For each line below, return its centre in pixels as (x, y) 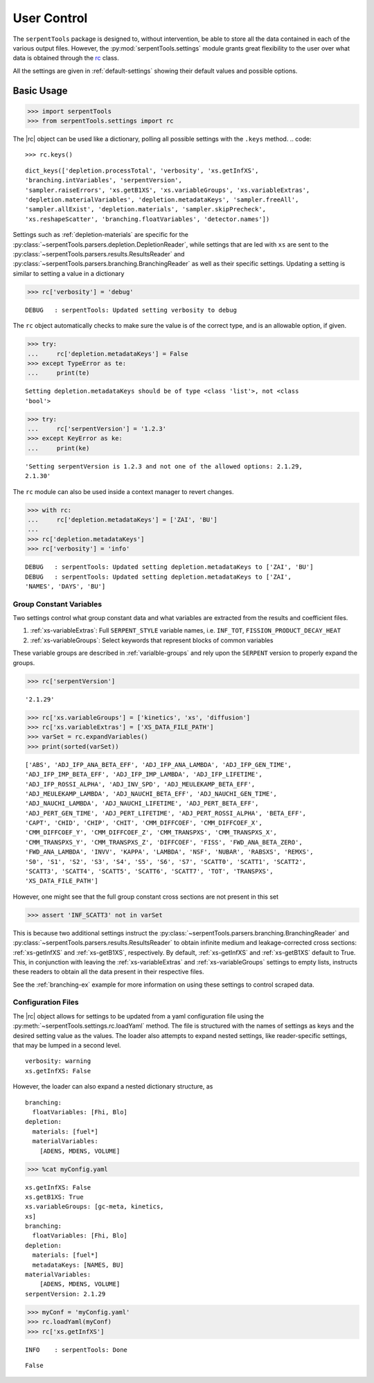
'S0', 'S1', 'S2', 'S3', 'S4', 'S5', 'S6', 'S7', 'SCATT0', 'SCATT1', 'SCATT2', (166, 862)
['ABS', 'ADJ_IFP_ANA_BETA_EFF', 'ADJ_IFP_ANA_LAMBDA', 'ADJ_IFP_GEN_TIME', (159, 765)
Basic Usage (40, 90)
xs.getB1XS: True (54, 1197)
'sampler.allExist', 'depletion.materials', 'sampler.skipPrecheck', (146, 209)
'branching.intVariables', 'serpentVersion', (104, 180)
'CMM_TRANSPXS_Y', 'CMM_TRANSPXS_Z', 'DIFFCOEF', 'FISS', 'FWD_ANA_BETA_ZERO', (164, 842)
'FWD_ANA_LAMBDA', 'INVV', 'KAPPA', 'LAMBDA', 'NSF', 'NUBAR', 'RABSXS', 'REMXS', (169, 852)
